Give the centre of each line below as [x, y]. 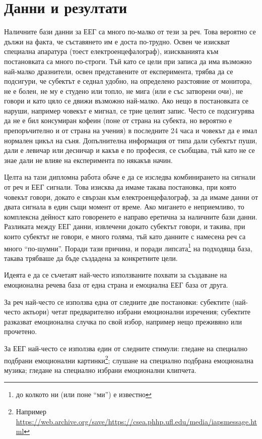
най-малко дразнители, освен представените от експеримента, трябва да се [119, 71]
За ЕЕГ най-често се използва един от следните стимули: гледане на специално [126, 348]
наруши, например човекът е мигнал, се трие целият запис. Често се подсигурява [129, 110]
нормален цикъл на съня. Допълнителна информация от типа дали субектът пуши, [131, 140]
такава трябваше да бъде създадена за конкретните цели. [91, 258]
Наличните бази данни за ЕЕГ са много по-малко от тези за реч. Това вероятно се [130, 32]
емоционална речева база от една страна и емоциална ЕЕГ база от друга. [116, 285]
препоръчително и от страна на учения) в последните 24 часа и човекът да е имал [131, 130]
